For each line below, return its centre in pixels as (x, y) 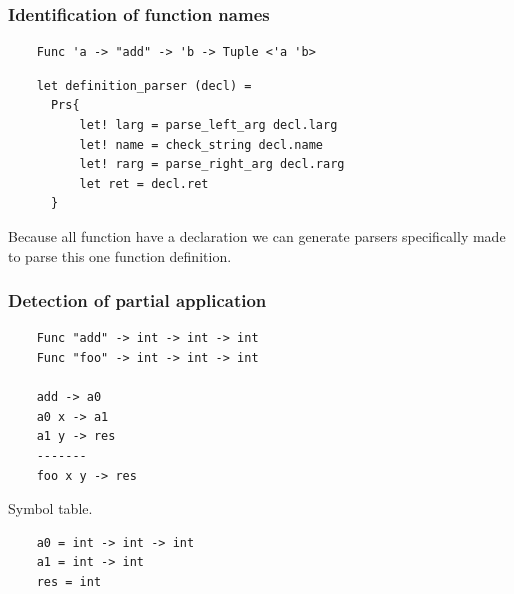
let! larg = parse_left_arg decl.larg (208, 125)
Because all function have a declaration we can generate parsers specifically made (257, 235)
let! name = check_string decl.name (201, 144)
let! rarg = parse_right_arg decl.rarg (212, 164)
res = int (69, 581)
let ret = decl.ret (144, 183)
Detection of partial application (137, 300)
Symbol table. (50, 508)
